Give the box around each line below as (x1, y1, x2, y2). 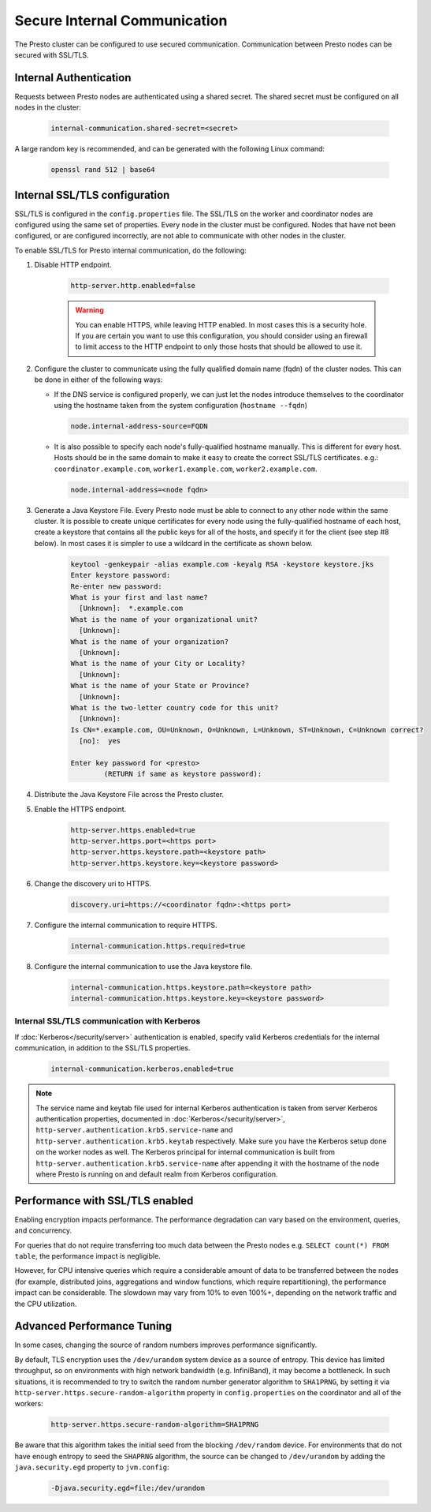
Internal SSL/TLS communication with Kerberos (14, 1016, 201, 1027)
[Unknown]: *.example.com (79, 604, 184, 613)
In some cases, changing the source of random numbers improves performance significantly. (14, 1340, 318, 1349)
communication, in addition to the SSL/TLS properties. (14, 1043, 191, 1053)
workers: (14, 1399, 43, 1409)
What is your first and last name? (70, 593, 208, 601)
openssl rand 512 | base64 (50, 166, 155, 174)
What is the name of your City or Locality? (70, 659, 246, 668)
